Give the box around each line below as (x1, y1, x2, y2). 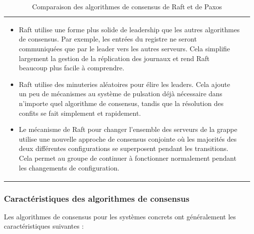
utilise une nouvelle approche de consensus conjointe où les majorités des (19, 133, 237, 144)
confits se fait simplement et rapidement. (19, 107, 141, 118)
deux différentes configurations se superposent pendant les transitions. (19, 143, 229, 153)
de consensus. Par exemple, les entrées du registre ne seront (19, 34, 197, 44)
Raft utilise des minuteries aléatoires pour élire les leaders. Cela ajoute (19, 79, 230, 89)
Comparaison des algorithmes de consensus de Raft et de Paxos (32, 1, 222, 11)
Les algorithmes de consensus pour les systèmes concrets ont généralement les (4, 211, 236, 221)
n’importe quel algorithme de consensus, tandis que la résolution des (19, 98, 224, 108)
